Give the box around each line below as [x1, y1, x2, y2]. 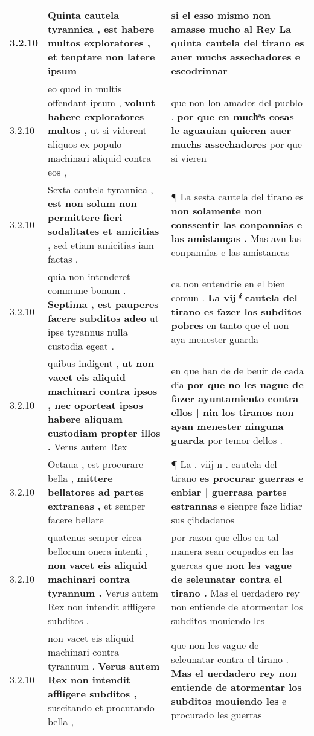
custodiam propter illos [48, 426, 161, 440]
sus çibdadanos [171, 513, 235, 526]
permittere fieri [48, 210, 123, 224]
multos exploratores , [48, 36, 150, 50]
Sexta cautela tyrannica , [48, 182, 153, 196]
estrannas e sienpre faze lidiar [171, 499, 303, 513]
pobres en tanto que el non [171, 318, 289, 332]
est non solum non [48, 196, 137, 210]
